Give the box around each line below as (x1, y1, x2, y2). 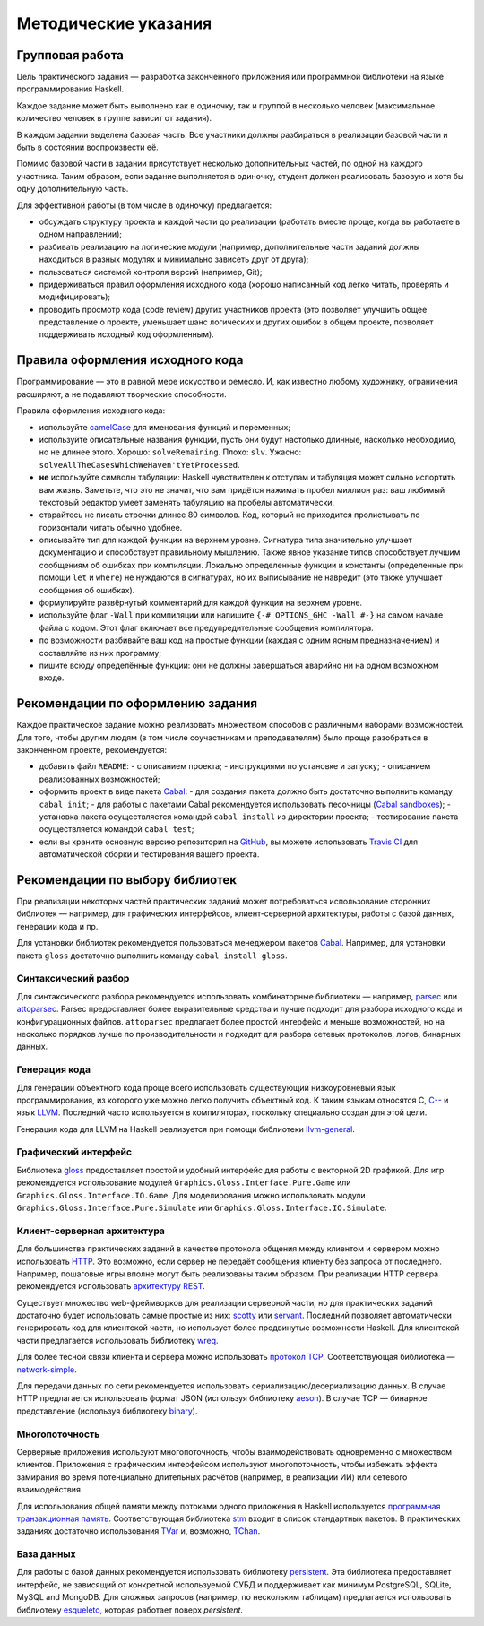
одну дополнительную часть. (16, 184, 129, 195)
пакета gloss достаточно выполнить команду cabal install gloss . (16, 950, 289, 961)
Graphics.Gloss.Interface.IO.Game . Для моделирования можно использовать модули (16, 1189, 367, 1200)
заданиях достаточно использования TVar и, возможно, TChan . (16, 1526, 261, 1536)
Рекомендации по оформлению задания (16, 696, 258, 712)
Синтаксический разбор (16, 973, 130, 985)
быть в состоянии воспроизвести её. (16, 142, 159, 152)
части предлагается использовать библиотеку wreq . (16, 1335, 219, 1345)
